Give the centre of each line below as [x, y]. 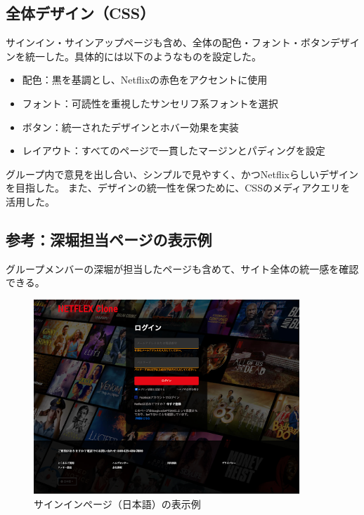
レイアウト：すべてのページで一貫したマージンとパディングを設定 [174, 151]
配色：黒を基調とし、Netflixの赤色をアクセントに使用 [145, 80]
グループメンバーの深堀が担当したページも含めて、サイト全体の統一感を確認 [182, 268]
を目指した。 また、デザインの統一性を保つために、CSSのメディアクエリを [178, 188]
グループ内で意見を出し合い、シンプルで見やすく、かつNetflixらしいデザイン [182, 174]
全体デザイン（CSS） [80, 13]
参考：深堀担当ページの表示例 [109, 239]
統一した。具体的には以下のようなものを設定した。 [143, 56]
